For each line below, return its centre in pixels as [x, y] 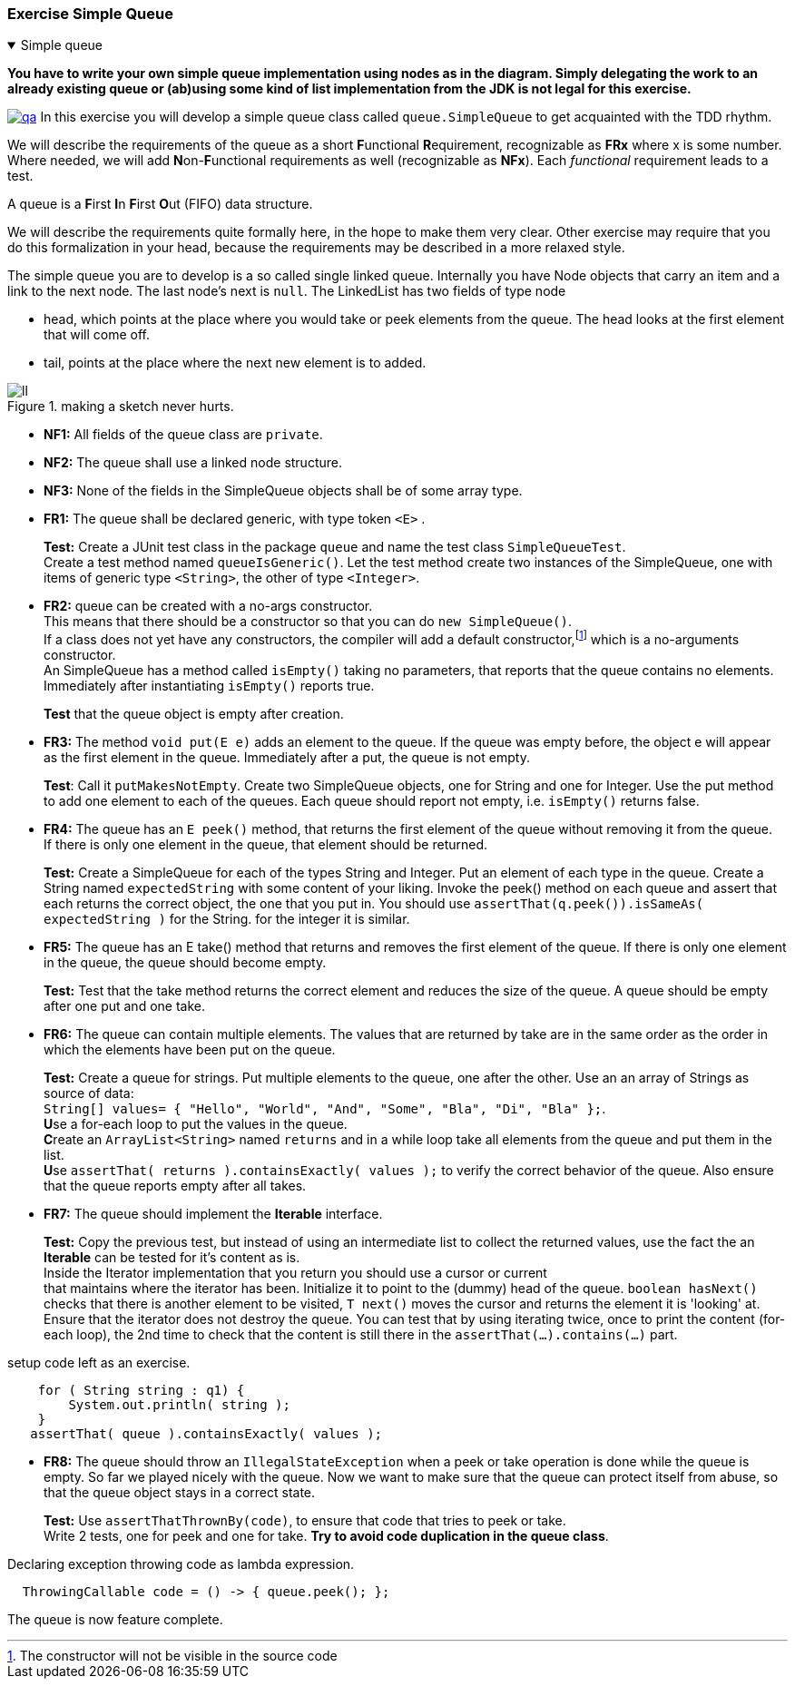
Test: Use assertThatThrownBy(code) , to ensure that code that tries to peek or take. [305, 1521]
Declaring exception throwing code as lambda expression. [181, 1564]
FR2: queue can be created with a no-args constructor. [208, 606]
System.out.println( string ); [179, 1405]
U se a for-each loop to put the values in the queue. [196, 1124]
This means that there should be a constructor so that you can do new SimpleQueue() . [308, 622]
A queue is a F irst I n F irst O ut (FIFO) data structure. [160, 204]
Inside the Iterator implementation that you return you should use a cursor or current [295, 1273]
